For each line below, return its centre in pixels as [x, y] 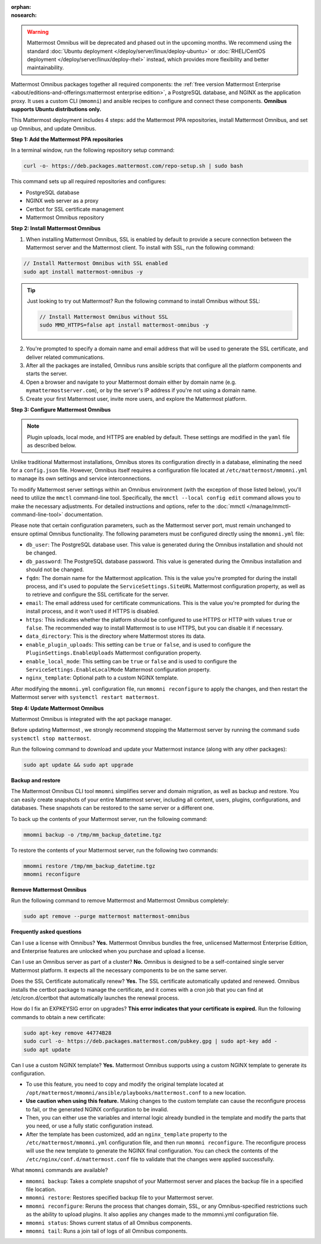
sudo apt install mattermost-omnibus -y [83, 272]
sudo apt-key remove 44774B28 [67, 1033]
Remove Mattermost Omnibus [49, 889]
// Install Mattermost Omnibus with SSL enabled [96, 264]
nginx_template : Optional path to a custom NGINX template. [102, 678]
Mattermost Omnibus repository [65, 217]
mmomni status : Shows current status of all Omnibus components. [109, 1223]
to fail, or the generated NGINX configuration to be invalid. [97, 1109]
